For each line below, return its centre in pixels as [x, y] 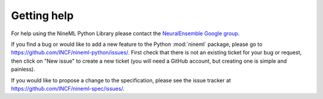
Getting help [42, 16]
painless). [23, 69]
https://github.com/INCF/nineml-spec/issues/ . [68, 88]
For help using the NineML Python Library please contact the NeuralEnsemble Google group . [125, 33]
